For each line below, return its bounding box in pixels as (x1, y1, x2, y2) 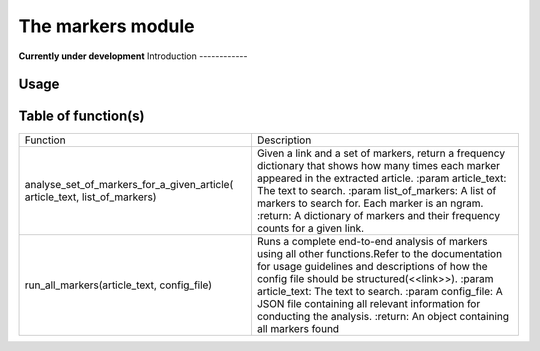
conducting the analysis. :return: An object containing (256, 310, 510, 324)
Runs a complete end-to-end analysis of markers (256, 235, 488, 249)
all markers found (256, 322, 340, 336)
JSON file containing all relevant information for (256, 297, 481, 311)
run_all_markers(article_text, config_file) (24, 278, 213, 292)
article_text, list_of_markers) (24, 190, 157, 204)
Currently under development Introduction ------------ (18, 50, 248, 62)
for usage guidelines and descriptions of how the (256, 260, 489, 274)
